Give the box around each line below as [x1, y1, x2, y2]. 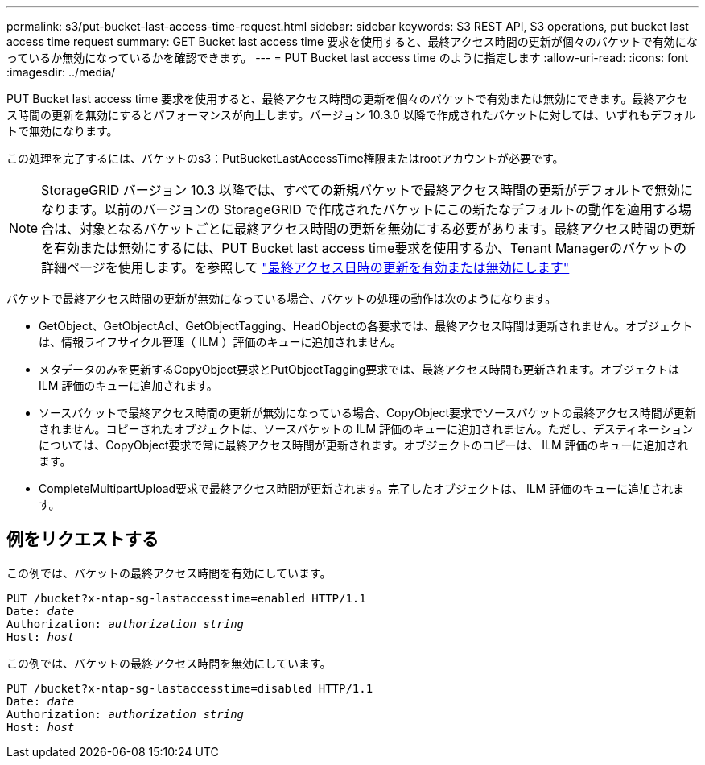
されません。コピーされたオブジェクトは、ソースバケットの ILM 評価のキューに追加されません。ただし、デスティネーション [39, 422, 694, 436]
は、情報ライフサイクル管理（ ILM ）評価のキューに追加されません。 [39, 335, 402, 349]
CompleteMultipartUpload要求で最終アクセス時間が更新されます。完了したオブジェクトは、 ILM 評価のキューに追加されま [39, 482, 685, 495]
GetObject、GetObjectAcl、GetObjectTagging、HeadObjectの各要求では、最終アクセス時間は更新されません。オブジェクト [39, 319, 694, 333]
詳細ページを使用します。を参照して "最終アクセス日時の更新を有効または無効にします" [41, 259, 570, 275]
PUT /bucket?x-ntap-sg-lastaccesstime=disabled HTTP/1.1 [6, 681, 373, 695]
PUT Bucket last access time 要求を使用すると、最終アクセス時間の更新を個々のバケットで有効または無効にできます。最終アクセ [6, 92, 688, 105]
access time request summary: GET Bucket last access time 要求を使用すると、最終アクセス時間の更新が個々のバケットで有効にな [6, 35, 698, 48]
